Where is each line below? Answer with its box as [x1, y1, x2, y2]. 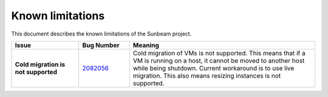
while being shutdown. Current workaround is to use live [132, 64, 295, 72]
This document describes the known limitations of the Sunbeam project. [11, 30, 192, 37]
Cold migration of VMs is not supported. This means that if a [132, 49, 306, 57]
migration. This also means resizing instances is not [132, 71, 281, 80]
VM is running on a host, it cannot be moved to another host [132, 56, 305, 64]
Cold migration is [15, 60, 66, 69]
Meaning [132, 41, 159, 49]
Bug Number [82, 41, 120, 49]
